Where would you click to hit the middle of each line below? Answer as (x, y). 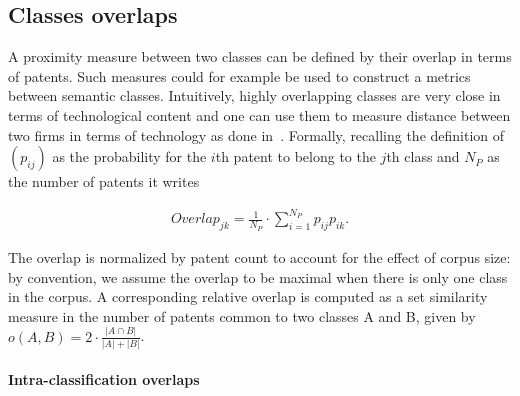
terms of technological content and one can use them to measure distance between (259, 114)
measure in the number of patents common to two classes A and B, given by (242, 315)
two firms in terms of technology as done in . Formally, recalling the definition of (256, 134)
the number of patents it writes (104, 181)
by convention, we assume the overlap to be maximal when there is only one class (258, 276)
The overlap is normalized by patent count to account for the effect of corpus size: (259, 257)
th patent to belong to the (295, 156)
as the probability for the (129, 156)
